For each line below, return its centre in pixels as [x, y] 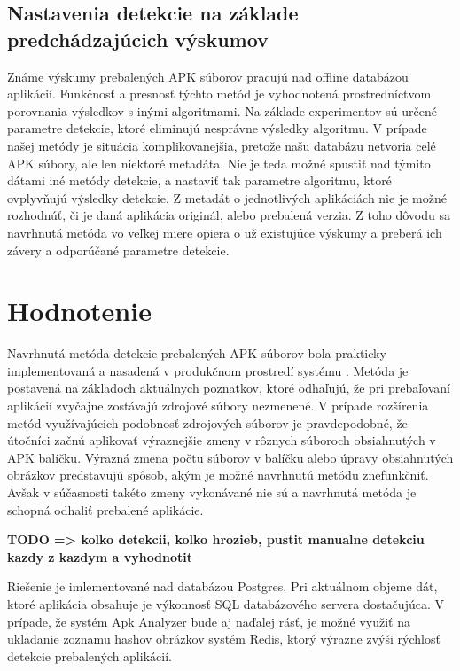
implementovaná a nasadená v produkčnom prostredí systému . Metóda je [208, 370]
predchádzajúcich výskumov [138, 39]
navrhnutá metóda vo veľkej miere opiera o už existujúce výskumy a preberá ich [225, 232]
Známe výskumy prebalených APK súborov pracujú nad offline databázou [208, 76]
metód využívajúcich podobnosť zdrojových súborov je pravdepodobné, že [207, 422]
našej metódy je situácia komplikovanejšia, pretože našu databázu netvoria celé [222, 145]
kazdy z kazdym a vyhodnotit [100, 556]
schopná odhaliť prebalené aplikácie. [105, 509]
